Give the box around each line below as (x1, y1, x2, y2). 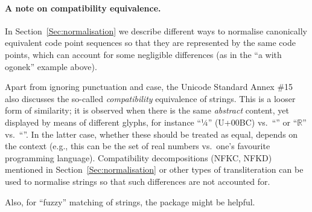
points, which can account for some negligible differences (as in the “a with (5, 48, 282, 60)
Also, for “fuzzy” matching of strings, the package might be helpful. (5, 195, 255, 208)
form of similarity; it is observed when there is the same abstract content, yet (5, 104, 290, 117)
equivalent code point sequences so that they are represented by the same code (5, 36, 296, 49)
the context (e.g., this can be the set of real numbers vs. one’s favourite (5, 140, 270, 152)
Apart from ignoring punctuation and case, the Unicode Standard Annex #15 (5, 80, 293, 93)
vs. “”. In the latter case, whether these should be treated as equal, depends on (5, 127, 298, 140)
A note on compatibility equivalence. (5, 1, 161, 14)
